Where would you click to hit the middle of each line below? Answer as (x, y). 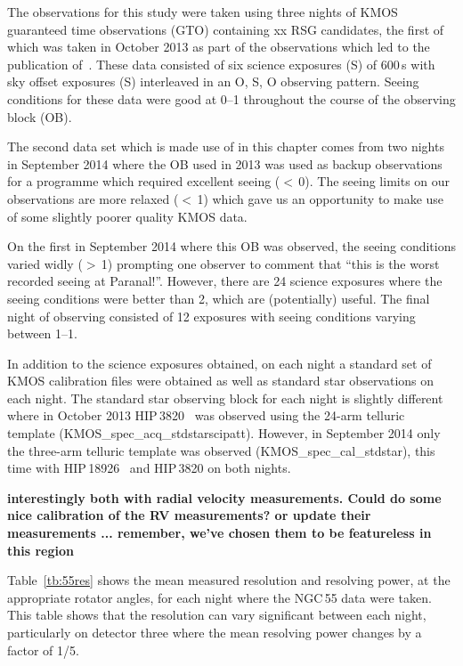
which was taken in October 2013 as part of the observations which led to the (219, 47)
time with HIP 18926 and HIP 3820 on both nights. (149, 468)
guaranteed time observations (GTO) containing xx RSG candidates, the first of (226, 29)
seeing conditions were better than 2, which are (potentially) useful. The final (219, 298)
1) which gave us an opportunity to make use (321, 198)
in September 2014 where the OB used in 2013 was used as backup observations (225, 163)
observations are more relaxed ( (93, 198)
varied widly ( (45, 263)
